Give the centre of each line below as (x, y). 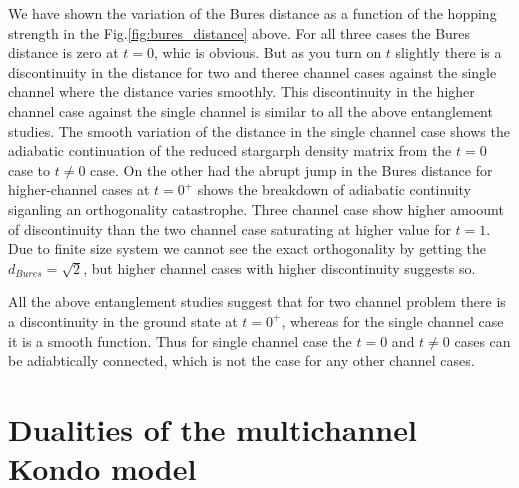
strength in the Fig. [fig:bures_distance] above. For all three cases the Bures (239, 32)
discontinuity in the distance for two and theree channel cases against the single (252, 71)
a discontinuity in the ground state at (123, 320)
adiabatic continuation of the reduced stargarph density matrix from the (230, 150)
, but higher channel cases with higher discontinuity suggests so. (279, 267)
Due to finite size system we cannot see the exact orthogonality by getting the (247, 248)
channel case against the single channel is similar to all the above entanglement (250, 110)
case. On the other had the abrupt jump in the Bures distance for (291, 169)
